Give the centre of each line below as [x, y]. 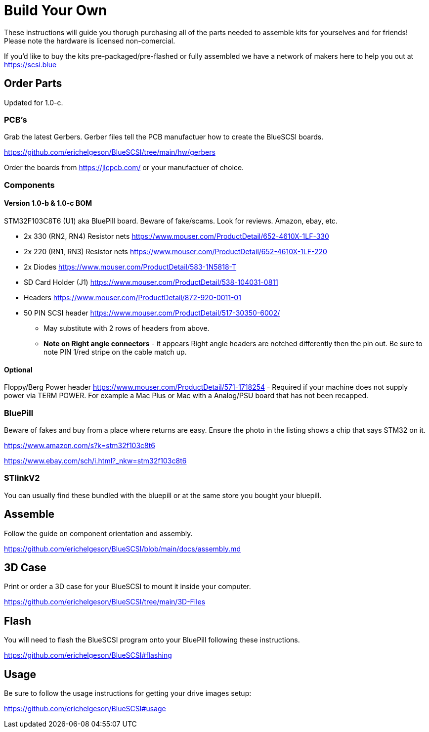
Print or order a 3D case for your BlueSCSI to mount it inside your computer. [128, 587]
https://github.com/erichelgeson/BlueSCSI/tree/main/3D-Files [105, 602]
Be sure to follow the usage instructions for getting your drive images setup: [128, 693]
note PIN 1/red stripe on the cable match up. [115, 352]
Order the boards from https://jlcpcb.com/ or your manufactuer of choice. [124, 168]
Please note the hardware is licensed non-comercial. [90, 41]
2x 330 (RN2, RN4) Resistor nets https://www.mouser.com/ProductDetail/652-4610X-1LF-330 [176, 236]
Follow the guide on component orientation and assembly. [98, 533]
